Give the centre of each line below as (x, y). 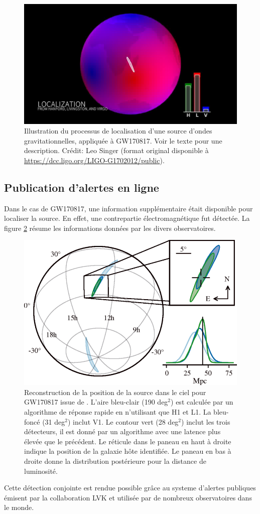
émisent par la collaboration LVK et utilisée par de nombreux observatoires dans (128, 497)
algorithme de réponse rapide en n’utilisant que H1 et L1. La (118, 412)
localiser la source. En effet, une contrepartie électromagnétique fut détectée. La (127, 218)
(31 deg (54, 421)
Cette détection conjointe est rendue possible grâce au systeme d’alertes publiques (130, 488)
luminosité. (41, 471)
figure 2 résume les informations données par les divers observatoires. (110, 228)
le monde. (19, 507)
